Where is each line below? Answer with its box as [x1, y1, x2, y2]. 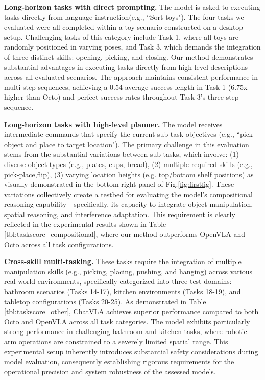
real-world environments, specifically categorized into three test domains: [4, 276, 232, 287]
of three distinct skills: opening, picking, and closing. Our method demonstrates [4, 51, 253, 62]
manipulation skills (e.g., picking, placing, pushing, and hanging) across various [4, 266, 252, 276]
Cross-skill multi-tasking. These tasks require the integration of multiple [4, 256, 242, 267]
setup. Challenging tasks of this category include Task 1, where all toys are [4, 31, 239, 42]
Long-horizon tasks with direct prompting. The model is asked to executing [4, 2, 260, 12]
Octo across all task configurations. [4, 239, 114, 249]
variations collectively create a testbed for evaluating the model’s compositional [4, 188, 253, 199]
